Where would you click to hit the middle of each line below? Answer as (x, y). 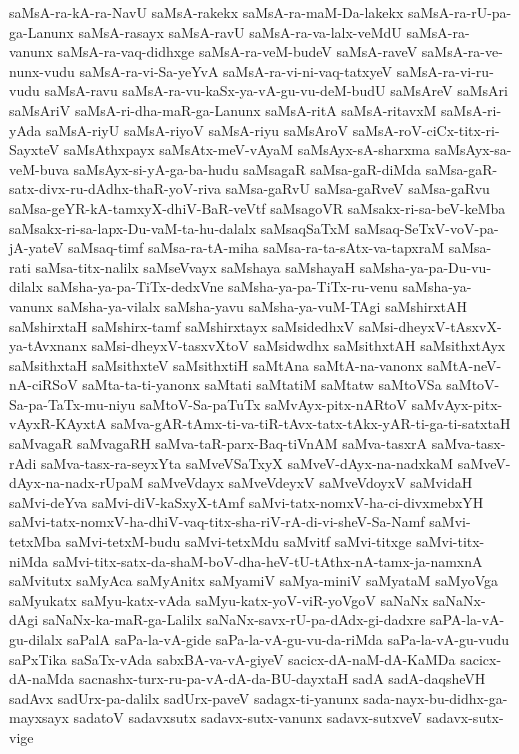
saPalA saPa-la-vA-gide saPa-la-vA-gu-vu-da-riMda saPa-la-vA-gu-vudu (288, 639)
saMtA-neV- (464, 364)
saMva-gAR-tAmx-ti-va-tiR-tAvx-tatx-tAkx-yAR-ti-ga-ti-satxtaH (311, 423)
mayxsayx (39, 717)
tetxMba (35, 541)
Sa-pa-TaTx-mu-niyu (72, 403)
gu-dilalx (36, 639)
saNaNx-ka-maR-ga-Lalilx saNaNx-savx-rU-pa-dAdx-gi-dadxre (234, 619)
